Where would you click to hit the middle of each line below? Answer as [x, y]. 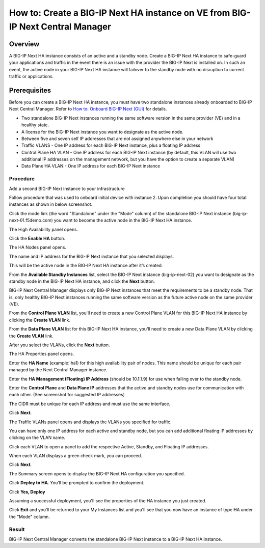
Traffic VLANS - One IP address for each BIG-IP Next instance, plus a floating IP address [111, 145]
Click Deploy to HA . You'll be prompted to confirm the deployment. [77, 483]
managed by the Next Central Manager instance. [58, 370]
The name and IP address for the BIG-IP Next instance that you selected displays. [92, 256]
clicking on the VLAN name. [37, 438]
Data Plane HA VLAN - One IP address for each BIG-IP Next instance [91, 166]
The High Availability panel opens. [43, 229]
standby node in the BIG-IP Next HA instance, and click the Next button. [82, 281]
